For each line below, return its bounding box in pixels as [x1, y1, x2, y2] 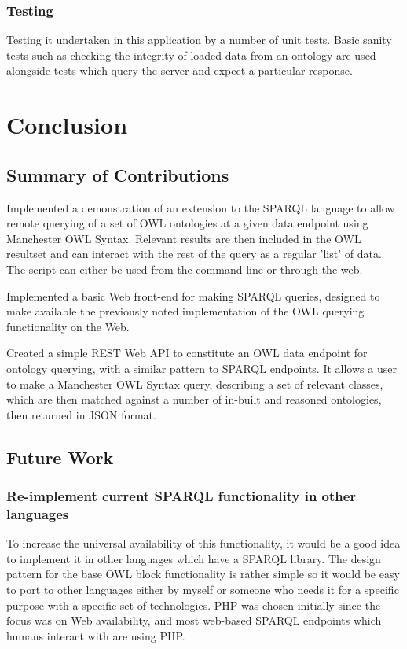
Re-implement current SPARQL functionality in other [6, 486, 357, 505]
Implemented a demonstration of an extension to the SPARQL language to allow [6, 199, 395, 216]
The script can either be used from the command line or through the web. [6, 260, 363, 277]
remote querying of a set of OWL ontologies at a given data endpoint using [6, 215, 368, 231]
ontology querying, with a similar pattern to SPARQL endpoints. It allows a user [6, 360, 397, 376]
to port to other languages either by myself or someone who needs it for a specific [6, 581, 399, 597]
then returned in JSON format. [6, 406, 156, 422]
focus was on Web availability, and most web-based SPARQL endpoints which [6, 612, 382, 629]
